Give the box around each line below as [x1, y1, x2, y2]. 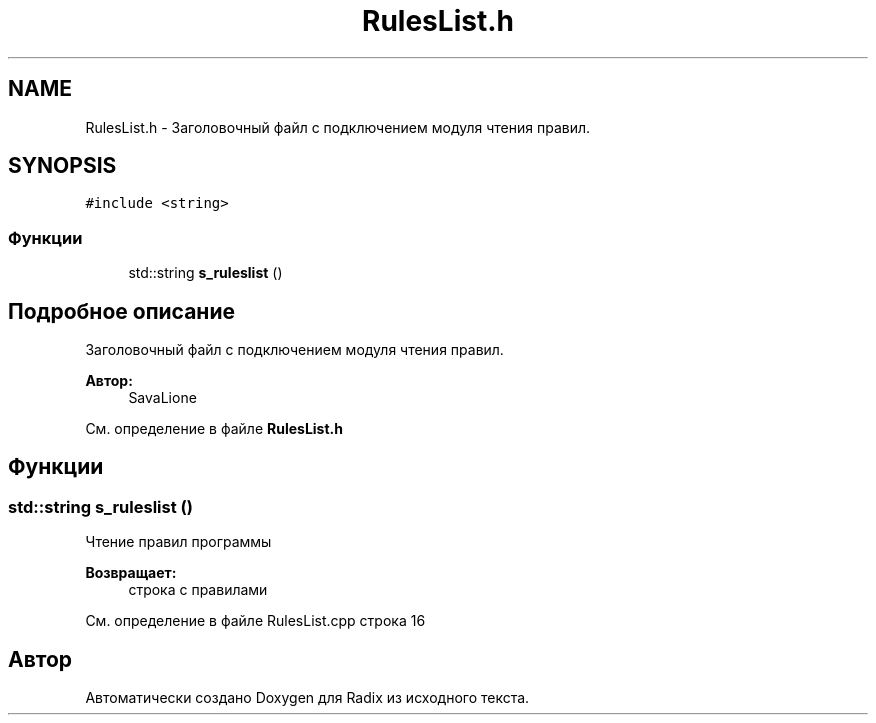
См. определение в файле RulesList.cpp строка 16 [85, 612, 426, 630]
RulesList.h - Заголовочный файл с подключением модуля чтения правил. [85, 118, 591, 136]
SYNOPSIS [8, 153, 117, 179]
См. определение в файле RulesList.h [85, 420, 343, 438]
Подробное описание [8, 298, 235, 324]
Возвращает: [85, 564, 177, 582]
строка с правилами [128, 581, 268, 599]
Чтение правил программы [85, 533, 272, 551]
